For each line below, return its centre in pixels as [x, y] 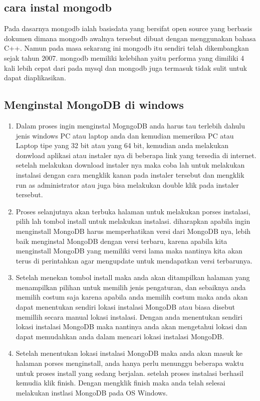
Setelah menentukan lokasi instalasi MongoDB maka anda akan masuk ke [129, 353]
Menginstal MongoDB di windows [94, 105]
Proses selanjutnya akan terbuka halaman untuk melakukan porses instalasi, [133, 211]
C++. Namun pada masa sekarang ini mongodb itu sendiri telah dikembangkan [126, 48]
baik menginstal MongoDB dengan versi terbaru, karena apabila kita [121, 241]
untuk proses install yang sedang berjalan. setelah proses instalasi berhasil [129, 373]
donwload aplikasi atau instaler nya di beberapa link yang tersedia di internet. [136, 155]
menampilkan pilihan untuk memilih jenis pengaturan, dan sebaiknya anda [131, 287]
